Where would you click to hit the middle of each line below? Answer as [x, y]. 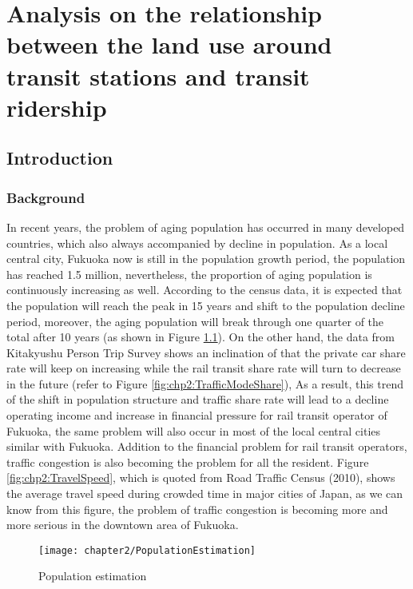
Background [46, 197]
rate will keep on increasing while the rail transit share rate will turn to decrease [204, 368]
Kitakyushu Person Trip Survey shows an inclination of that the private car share [206, 352]
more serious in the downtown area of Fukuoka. [123, 525]
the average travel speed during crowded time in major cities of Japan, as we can [205, 493]
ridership [57, 107]
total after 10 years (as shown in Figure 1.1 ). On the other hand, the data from [201, 337]
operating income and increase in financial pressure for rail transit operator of [197, 415]
